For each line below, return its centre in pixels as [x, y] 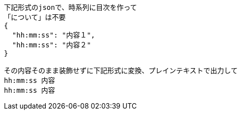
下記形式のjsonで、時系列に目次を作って [71, 7]
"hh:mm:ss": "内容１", [54, 35]
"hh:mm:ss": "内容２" [51, 45]
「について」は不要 [35, 17]
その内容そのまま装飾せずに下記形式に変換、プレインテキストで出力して [121, 71]
